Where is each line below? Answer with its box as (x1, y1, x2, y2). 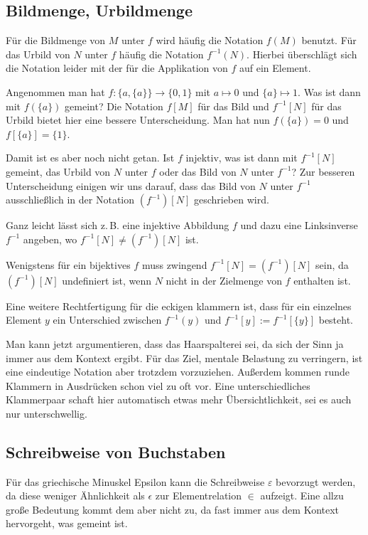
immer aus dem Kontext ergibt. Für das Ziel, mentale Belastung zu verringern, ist (6, 350, 363, 365)
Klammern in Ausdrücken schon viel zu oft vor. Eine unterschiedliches (6, 378, 310, 393)
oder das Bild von (159, 164, 237, 179)
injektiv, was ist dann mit (185, 150, 298, 165)
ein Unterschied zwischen (53, 312, 162, 327)
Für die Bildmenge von (6, 33, 106, 48)
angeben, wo (23, 231, 77, 246)
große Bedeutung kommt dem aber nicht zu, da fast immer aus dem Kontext (6, 502, 340, 517)
